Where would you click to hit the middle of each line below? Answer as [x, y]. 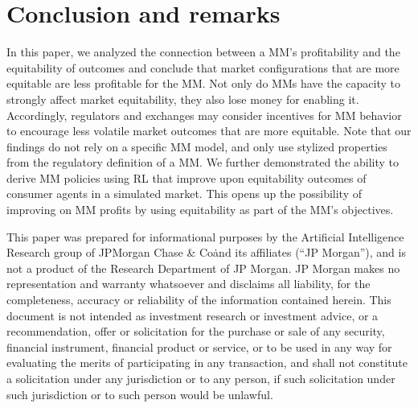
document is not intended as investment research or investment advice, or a [193, 315]
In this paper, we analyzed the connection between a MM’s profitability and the [203, 52]
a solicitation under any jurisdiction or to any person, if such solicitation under [201, 378]
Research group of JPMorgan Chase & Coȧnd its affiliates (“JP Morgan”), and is [206, 252]
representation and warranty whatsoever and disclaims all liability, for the [189, 284]
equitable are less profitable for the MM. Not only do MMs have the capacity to [203, 83]
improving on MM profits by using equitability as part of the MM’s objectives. [200, 210]
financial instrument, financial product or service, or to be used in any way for [199, 346]
